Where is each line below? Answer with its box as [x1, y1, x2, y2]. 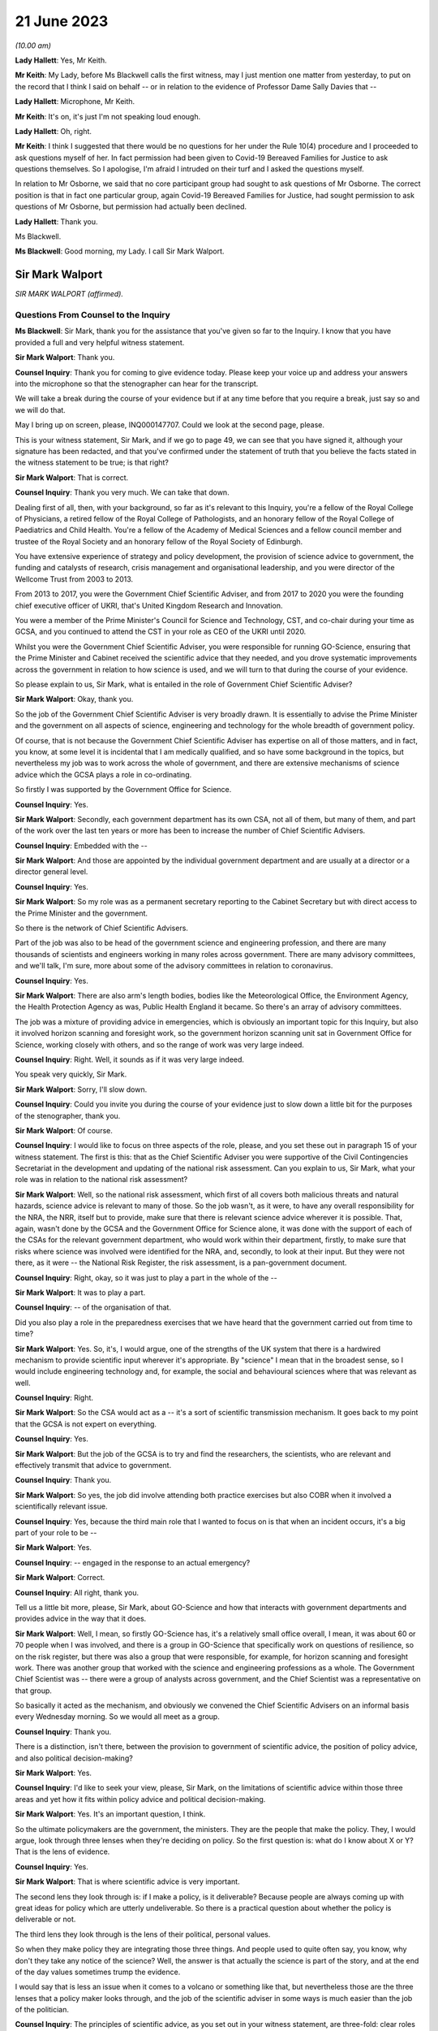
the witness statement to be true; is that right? [15, 457, 170, 467]
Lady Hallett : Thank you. [15, 216, 98, 227]
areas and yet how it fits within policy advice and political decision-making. [15, 1794, 266, 1804]
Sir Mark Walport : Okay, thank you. [15, 695, 134, 704]
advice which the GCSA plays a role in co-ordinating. [15, 769, 192, 779]
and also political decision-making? [15, 1753, 133, 1763]
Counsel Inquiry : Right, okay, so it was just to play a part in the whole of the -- [15, 1272, 277, 1283]
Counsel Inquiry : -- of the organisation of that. [15, 1302, 172, 1312]
